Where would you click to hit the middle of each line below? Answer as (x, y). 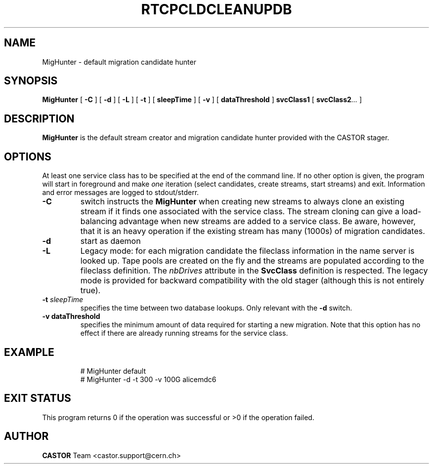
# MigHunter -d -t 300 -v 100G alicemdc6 (148, 379)
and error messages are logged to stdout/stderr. (121, 193)
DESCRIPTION (39, 118)
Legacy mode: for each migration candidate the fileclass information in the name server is (247, 251)
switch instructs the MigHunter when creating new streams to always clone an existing (242, 202)
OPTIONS (28, 156)
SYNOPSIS (31, 81)
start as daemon (110, 241)
